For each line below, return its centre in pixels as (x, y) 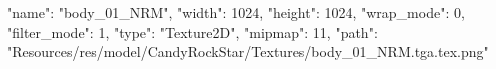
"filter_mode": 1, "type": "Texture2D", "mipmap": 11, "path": (192, 31)
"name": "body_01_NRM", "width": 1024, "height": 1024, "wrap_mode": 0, (236, 12)
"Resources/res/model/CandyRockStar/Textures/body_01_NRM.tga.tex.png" (248, 51)
